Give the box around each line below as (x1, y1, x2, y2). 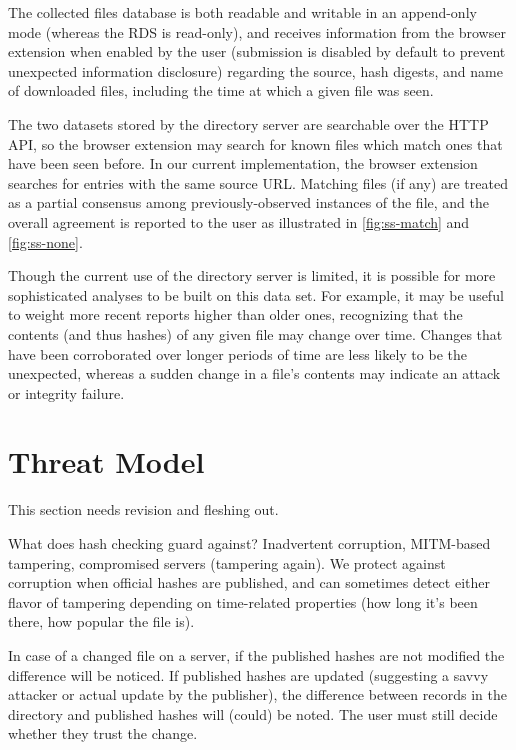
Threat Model (8, 441, 205, 482)
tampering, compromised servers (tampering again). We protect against (8, 552, 446, 573)
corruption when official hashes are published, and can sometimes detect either (8, 572, 490, 593)
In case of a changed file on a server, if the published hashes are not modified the (8, 644, 505, 665)
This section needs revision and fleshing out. (8, 499, 279, 520)
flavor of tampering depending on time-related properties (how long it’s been (8, 591, 478, 612)
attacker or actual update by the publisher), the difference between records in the (8, 684, 507, 705)
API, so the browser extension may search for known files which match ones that (8, 133, 503, 154)
